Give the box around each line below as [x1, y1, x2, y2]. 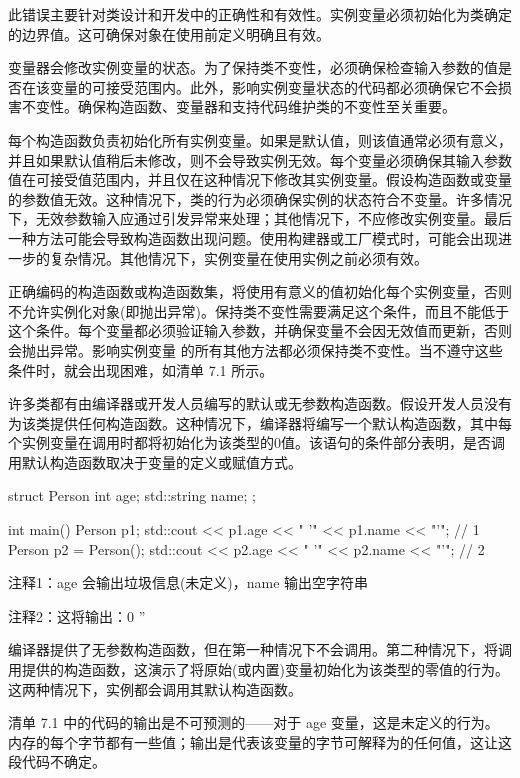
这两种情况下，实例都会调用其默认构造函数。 [8, 678, 302, 699]
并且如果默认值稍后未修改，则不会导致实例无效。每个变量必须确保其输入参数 [8, 149, 512, 170]
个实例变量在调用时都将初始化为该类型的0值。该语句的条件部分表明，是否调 [8, 432, 505, 453]
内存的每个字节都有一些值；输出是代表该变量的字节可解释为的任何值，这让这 [8, 731, 512, 752]
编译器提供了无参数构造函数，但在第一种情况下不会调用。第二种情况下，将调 [8, 639, 512, 660]
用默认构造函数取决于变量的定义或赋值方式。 [8, 451, 302, 472]
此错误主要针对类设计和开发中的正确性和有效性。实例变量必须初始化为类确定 [8, 4, 512, 24]
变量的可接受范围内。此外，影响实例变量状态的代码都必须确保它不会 [49, 76, 498, 97]
